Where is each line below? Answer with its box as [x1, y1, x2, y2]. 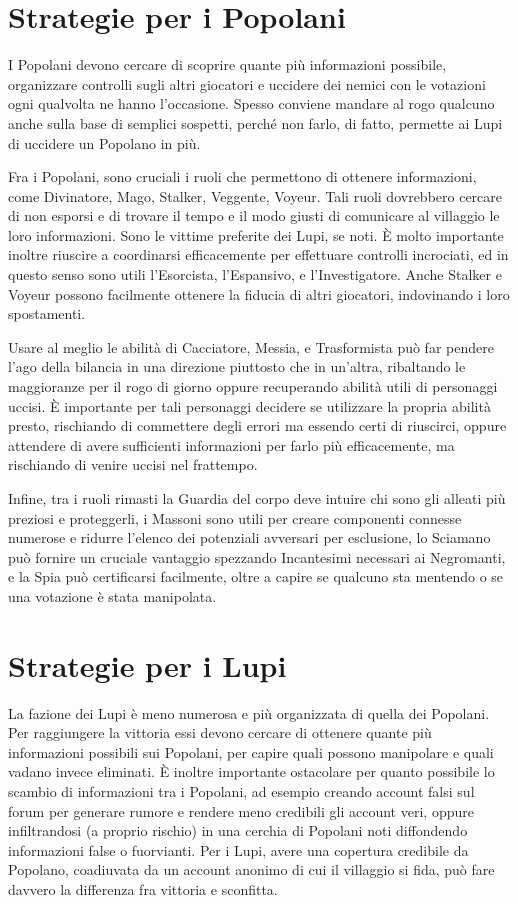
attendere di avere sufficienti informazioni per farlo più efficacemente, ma [8, 434, 455, 455]
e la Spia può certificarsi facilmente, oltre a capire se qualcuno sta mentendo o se [8, 566, 504, 587]
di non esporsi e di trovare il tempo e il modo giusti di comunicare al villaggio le [8, 205, 500, 226]
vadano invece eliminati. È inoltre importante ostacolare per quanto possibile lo [8, 761, 495, 782]
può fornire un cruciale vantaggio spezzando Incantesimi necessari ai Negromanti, [8, 546, 506, 567]
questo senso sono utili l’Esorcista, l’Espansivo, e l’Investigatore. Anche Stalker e [8, 264, 502, 285]
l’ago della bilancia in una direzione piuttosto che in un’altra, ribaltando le [8, 356, 466, 377]
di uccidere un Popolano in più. [8, 132, 201, 153]
